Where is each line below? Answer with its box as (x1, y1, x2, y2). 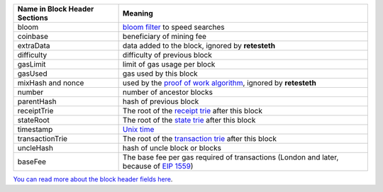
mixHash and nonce (17, 78, 84, 88)
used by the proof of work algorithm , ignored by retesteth (122, 78, 317, 88)
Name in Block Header (17, 4, 94, 13)
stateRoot (17, 115, 50, 125)
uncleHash (17, 143, 53, 152)
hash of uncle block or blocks (122, 143, 221, 152)
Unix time (122, 125, 155, 134)
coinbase (17, 32, 49, 41)
